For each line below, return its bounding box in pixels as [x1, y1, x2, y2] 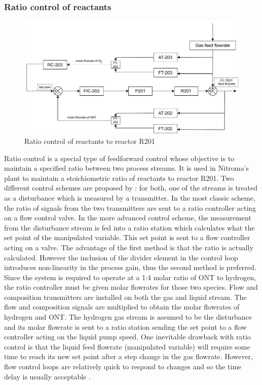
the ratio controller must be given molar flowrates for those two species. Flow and [4, 282, 258, 292]
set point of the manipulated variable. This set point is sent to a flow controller [4, 232, 250, 243]
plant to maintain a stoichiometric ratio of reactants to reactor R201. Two [4, 172, 234, 183]
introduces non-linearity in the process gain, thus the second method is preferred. [4, 262, 256, 273]
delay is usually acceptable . [4, 371, 91, 381]
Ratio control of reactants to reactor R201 [24, 135, 155, 146]
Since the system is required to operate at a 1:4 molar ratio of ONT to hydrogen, [4, 272, 256, 282]
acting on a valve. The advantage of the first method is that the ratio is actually [4, 242, 253, 252]
